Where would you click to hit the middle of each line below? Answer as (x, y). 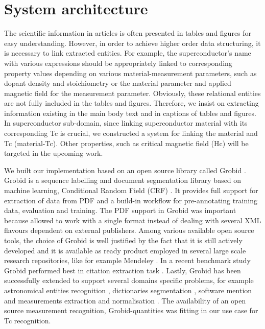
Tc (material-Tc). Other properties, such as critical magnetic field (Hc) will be (126, 143)
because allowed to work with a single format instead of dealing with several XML (133, 220)
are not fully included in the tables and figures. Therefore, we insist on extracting (131, 103)
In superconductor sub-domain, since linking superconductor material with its (126, 123)
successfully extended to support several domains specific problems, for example (129, 280)
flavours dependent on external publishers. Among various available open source (129, 230)
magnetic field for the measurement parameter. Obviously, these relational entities (132, 93)
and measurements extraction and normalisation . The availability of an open (125, 300)
